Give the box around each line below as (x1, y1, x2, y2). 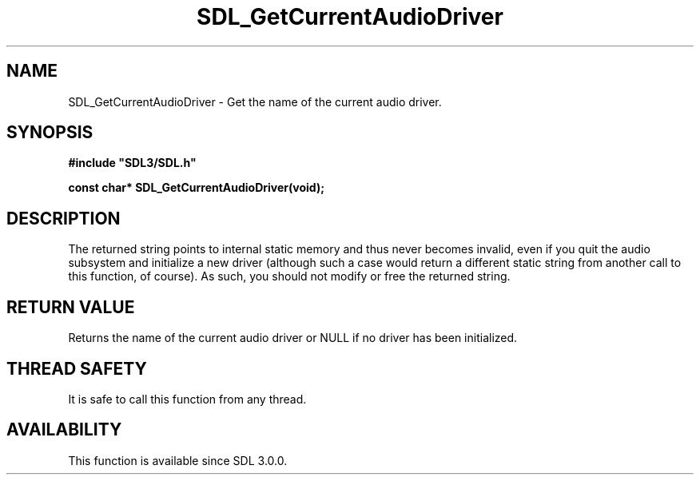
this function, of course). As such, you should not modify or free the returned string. (68, 269, 511, 284)
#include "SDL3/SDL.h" (68, 156, 197, 170)
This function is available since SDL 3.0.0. (68, 453, 288, 467)
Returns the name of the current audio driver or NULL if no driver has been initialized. (68, 331, 518, 345)
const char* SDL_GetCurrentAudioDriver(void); (68, 181, 325, 195)
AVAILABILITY (6, 419, 122, 440)
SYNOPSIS (6, 122, 93, 143)
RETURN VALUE (6, 296, 135, 317)
